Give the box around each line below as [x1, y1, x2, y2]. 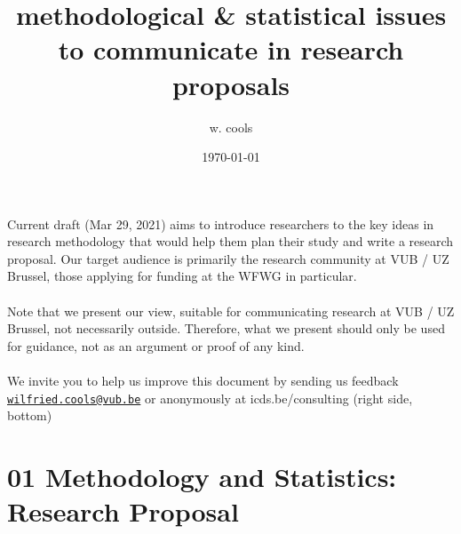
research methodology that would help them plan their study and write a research [7, 232, 454, 251]
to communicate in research [58, 31, 404, 68]
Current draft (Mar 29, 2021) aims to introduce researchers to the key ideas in [7, 214, 434, 233]
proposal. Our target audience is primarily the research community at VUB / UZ [7, 249, 449, 267]
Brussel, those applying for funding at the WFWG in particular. [7, 267, 357, 285]
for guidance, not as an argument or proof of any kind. [7, 336, 305, 355]
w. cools [209, 117, 253, 136]
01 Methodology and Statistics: [7, 458, 397, 495]
